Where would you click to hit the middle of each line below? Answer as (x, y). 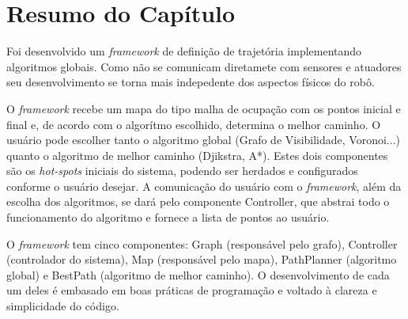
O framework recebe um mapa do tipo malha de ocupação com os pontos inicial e (204, 108)
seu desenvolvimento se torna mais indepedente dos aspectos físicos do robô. (191, 82)
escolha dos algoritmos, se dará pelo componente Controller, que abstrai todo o (198, 201)
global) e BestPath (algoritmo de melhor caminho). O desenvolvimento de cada (198, 274)
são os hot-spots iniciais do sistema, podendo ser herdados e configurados (182, 171)
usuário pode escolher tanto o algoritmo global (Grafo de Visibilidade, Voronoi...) (203, 140)
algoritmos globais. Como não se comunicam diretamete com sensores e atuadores (204, 66)
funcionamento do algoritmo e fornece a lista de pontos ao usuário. (168, 217)
